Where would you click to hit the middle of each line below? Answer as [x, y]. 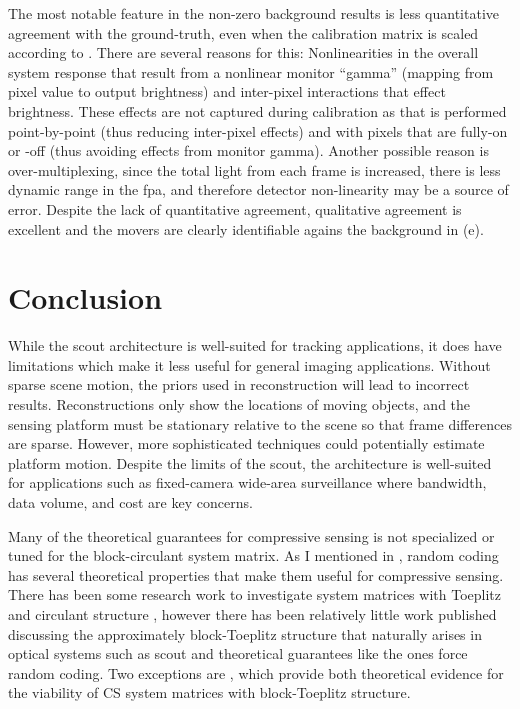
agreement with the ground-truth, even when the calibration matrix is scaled [243, 32]
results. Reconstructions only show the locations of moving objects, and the [239, 404]
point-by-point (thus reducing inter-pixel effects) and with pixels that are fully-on [258, 130]
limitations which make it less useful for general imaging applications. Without [249, 364]
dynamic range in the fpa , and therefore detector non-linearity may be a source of [258, 189]
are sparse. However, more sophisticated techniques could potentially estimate [246, 443]
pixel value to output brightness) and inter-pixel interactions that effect [227, 91]
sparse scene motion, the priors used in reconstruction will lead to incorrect [239, 384]
